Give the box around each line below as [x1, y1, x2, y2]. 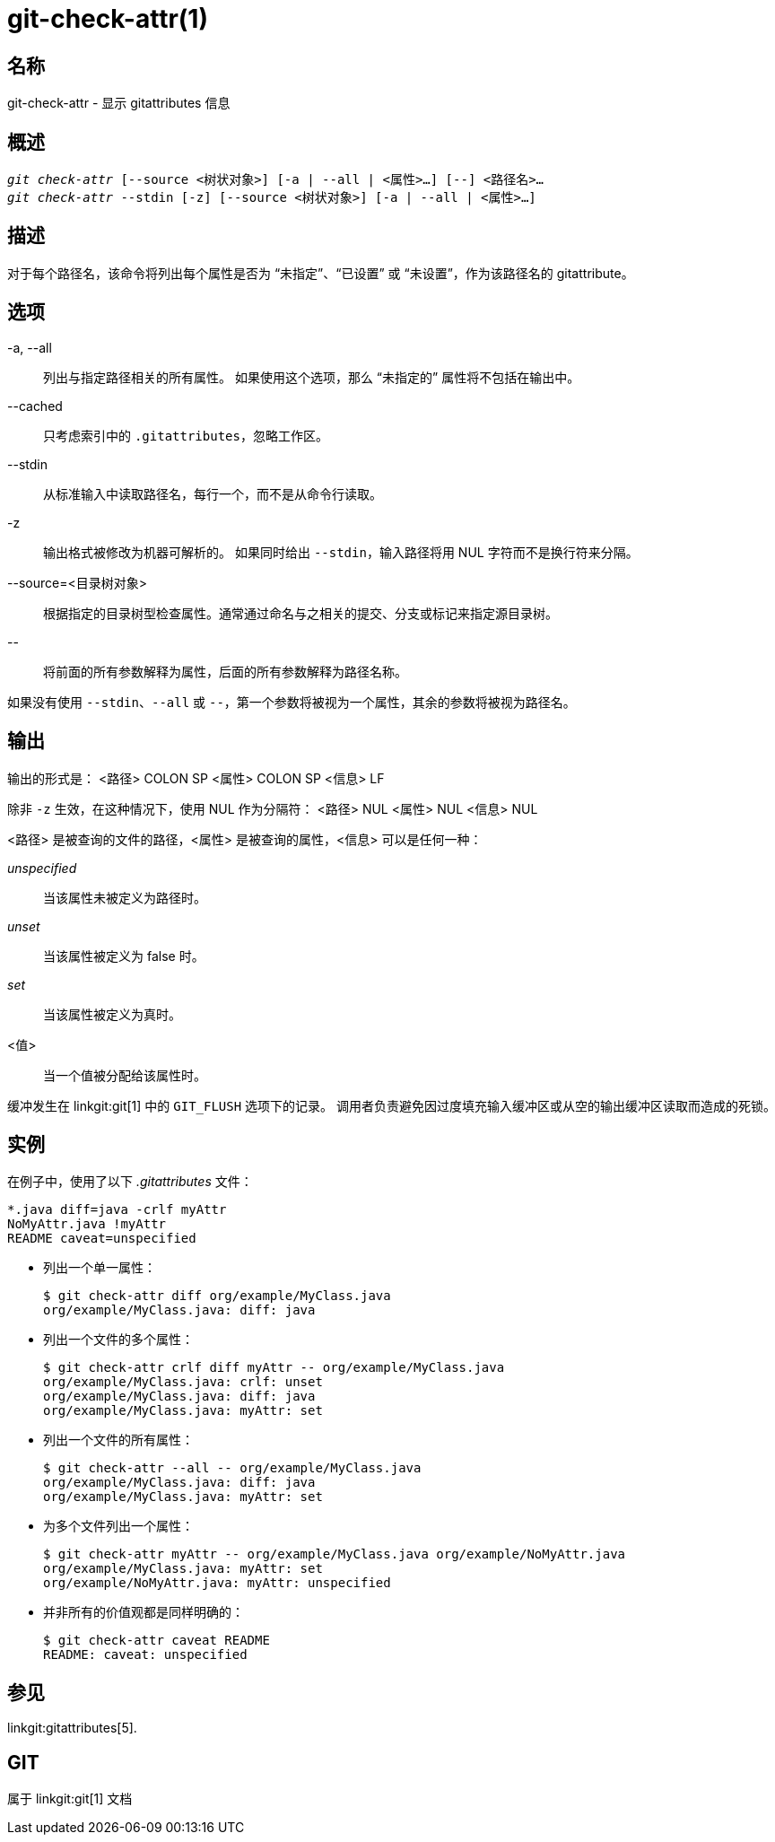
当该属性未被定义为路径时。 [43, 889, 206, 905]
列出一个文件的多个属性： [43, 1331, 194, 1348]
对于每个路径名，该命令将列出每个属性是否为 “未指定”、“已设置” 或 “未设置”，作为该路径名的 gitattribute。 [7, 265, 634, 281]
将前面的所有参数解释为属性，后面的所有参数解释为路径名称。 [43, 663, 407, 679]
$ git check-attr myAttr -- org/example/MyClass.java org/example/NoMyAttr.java [43, 1547, 626, 1562]
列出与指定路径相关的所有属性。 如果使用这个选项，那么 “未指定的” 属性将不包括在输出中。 [43, 369, 580, 385]
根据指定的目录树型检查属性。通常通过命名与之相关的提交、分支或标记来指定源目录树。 [43, 605, 558, 621]
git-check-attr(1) [7, 4, 208, 34]
